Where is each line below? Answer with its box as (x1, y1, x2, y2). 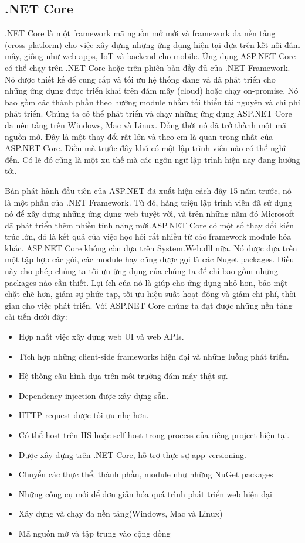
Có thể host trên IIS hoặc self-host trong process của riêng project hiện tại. (18, 429, 290, 441)
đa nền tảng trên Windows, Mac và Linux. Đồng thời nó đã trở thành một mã (5, 118, 287, 131)
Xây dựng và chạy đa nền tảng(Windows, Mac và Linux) (18, 507, 223, 520)
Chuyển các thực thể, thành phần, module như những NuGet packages (18, 468, 273, 480)
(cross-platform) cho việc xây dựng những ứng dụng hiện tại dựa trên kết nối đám (5, 38, 300, 50)
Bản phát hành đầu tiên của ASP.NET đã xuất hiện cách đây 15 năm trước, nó (5, 184, 292, 196)
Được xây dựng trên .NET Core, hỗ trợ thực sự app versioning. (18, 448, 246, 460)
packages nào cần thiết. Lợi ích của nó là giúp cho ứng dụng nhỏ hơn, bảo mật (5, 276, 288, 288)
